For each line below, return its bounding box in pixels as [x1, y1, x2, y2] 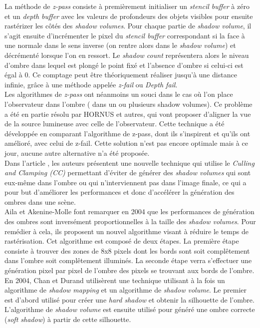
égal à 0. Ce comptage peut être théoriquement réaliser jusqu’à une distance [4, 69, 237, 80]
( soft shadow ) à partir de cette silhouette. [4, 314, 131, 324]
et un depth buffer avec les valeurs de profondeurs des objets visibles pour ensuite [4, 10, 253, 21]
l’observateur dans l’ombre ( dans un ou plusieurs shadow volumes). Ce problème [4, 98, 253, 109]
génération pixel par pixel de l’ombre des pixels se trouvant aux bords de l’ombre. [4, 265, 255, 276]
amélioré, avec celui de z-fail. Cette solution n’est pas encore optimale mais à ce [4, 138, 248, 148]
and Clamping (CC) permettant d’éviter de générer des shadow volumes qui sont [4, 167, 251, 178]
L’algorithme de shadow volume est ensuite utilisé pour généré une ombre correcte [4, 304, 255, 315]
